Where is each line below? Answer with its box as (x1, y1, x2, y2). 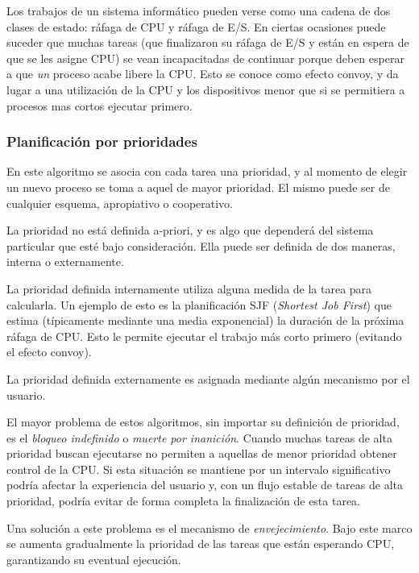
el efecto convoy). (6, 343, 92, 360)
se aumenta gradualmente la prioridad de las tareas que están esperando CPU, (6, 535, 395, 552)
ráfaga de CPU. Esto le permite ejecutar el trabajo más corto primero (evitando (6, 327, 402, 344)
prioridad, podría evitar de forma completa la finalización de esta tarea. (6, 492, 361, 509)
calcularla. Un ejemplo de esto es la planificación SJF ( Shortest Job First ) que (6, 296, 392, 313)
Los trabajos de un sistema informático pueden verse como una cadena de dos (6, 2, 391, 19)
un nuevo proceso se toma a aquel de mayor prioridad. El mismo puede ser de (6, 178, 390, 195)
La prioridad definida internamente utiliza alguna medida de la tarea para (6, 280, 372, 297)
